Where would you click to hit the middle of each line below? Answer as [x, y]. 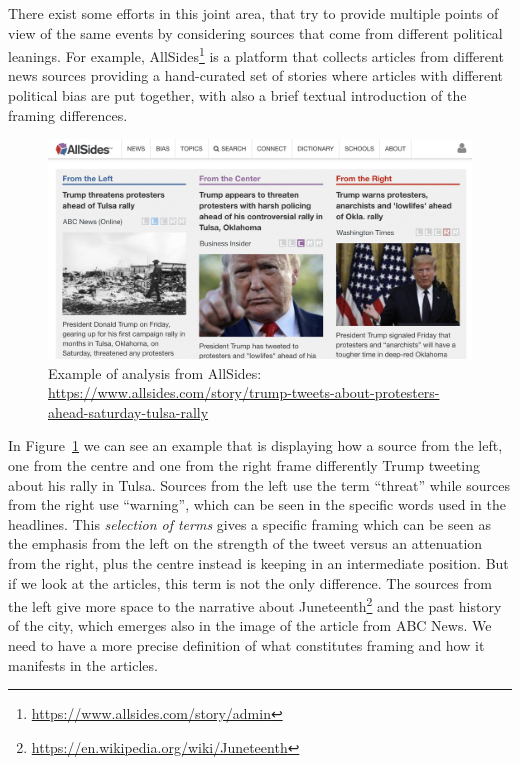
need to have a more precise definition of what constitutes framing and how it [246, 645]
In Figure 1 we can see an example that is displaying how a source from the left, [255, 445]
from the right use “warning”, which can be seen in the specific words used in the [257, 504]
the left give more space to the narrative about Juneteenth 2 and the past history [255, 604]
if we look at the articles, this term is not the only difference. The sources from [250, 582]
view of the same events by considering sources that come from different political [255, 32]
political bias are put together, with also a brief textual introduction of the [237, 95]
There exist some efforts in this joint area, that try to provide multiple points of [253, 13]
